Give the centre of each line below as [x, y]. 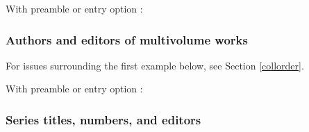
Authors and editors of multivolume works [127, 39]
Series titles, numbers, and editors [103, 119]
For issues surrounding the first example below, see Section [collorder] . [155, 65]
